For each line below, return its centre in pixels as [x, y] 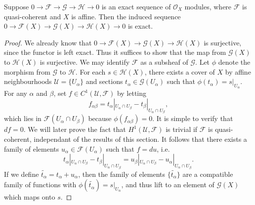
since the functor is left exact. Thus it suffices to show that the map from [115, 52]
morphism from [27, 71]
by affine [238, 71]
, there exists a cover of [180, 71]
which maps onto [30, 197]
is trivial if [182, 129]
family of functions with [40, 184]
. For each [90, 71]
